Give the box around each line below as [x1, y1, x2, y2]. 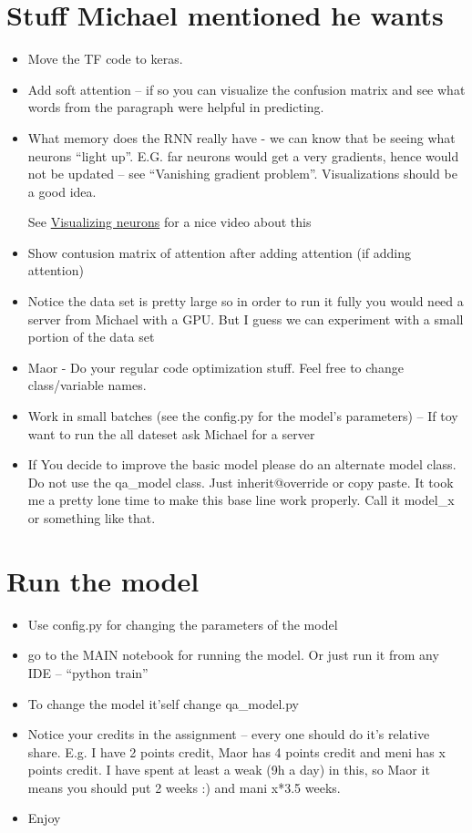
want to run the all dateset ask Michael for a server [27, 424, 315, 443]
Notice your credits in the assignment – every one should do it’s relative [27, 725, 430, 744]
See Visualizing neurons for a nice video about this [27, 212, 312, 231]
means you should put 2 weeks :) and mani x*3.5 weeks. [27, 777, 341, 797]
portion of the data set [27, 327, 155, 346]
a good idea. [27, 181, 97, 201]
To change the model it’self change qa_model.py [27, 694, 299, 713]
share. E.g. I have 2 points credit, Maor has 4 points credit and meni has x [27, 742, 446, 761]
